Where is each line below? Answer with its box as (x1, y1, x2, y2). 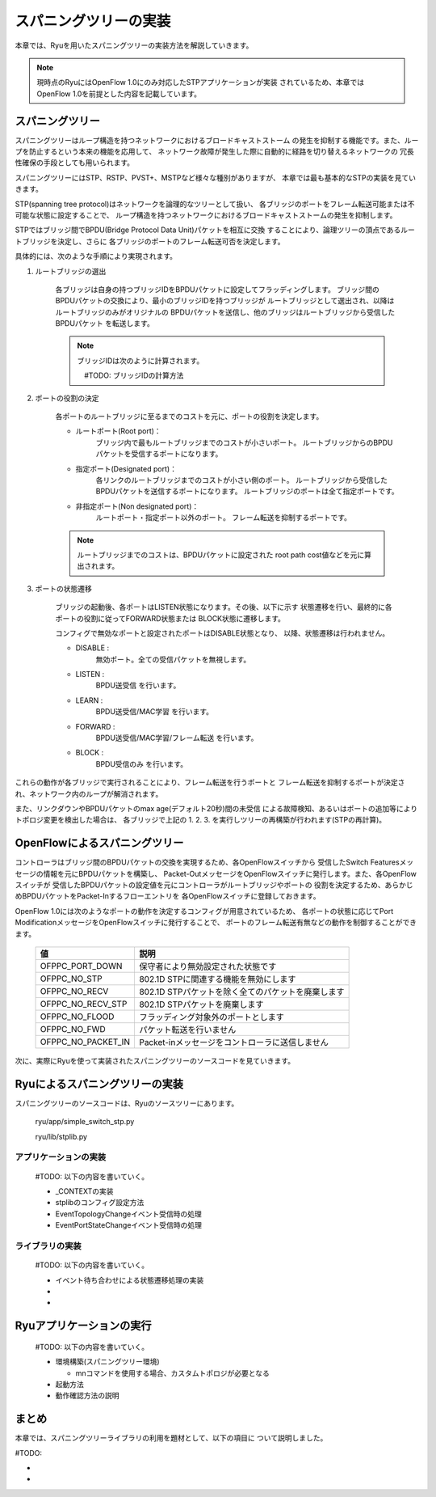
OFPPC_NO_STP (40, 973, 103, 984)
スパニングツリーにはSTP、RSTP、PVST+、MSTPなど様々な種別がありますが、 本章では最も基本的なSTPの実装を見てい (15, 172, 416, 182)
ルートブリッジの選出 (35, 266, 107, 276)
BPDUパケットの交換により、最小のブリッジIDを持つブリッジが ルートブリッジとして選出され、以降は (55, 296, 395, 306)
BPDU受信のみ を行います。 (95, 759, 188, 768)
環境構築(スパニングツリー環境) (55, 1357, 161, 1367)
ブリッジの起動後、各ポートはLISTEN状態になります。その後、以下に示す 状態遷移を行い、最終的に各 (55, 603, 393, 612)
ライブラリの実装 (15, 1240, 82, 1251)
